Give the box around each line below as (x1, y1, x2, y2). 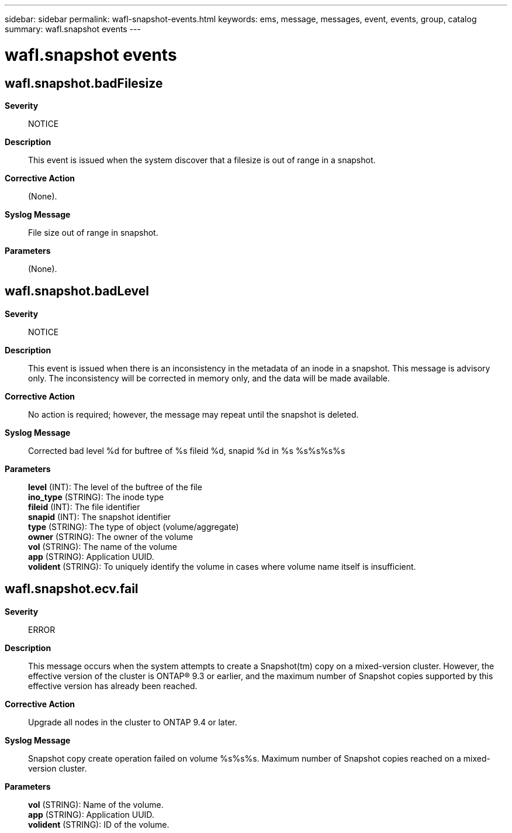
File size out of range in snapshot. (28, 227, 158, 237)
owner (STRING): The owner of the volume (28, 531, 193, 542)
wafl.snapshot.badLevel (5, 284, 150, 299)
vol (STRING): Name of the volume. (28, 799, 164, 810)
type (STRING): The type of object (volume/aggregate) (28, 521, 239, 532)
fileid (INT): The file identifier (28, 501, 140, 512)
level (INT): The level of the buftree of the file (28, 481, 202, 492)
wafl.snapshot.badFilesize (5, 75, 163, 91)
